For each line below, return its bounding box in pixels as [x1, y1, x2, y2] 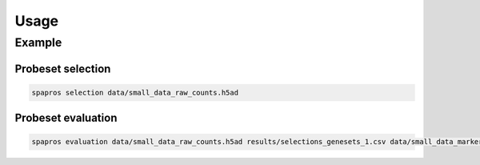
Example [14, 35, 62, 50]
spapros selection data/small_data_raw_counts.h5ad [31, 88, 239, 97]
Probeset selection [14, 62, 111, 75]
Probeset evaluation [14, 111, 118, 125]
